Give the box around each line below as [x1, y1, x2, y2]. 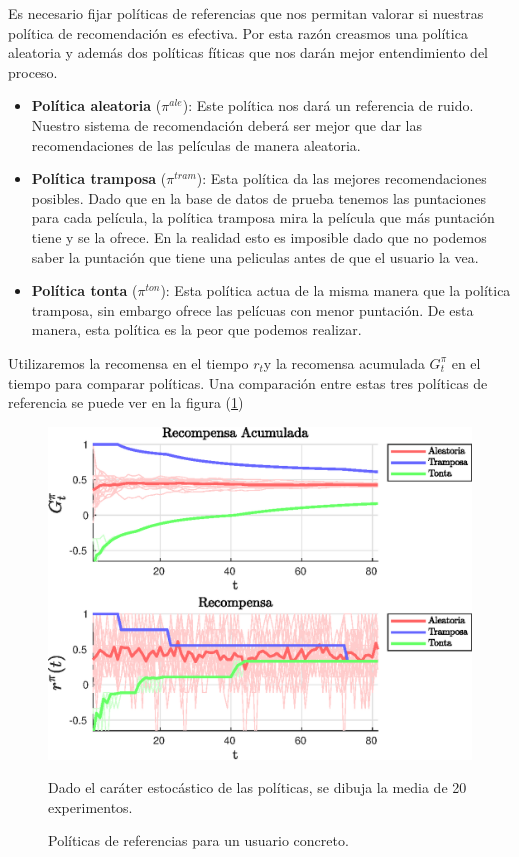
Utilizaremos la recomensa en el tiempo [8, 352, 249, 373]
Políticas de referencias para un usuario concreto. [48, 830, 349, 851]
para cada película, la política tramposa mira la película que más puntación [31, 207, 495, 228]
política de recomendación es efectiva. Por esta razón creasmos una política [8, 22, 468, 43]
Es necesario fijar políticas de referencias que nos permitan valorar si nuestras [8, 3, 484, 23]
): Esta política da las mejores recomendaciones [196, 168, 487, 189]
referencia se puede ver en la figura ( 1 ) [8, 392, 244, 413]
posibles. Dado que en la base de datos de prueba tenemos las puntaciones [31, 187, 486, 208]
